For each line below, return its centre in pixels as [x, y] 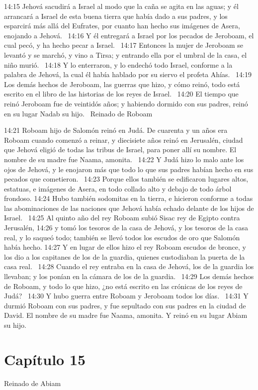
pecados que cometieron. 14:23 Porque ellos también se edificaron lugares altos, [126, 179]
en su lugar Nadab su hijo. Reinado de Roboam [78, 113]
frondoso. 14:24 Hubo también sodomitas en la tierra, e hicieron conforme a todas [129, 198]
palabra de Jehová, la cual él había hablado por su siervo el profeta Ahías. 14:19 [128, 74]
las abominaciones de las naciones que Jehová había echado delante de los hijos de [129, 208]
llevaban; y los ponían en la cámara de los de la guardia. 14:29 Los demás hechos [129, 276]
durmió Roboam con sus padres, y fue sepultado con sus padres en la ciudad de [125, 305]
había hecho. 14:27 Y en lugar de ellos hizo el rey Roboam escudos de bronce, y [125, 247]
